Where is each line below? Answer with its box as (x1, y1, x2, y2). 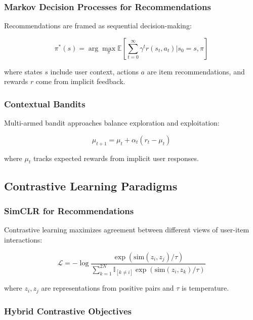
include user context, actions (50, 66, 139, 76)
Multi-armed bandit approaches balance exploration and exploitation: (4, 117, 220, 128)
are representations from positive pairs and (41, 283, 174, 293)
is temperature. (182, 283, 229, 293)
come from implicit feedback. (35, 76, 125, 87)
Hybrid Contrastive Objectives (4, 304, 132, 317)
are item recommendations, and (147, 66, 245, 76)
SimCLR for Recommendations (4, 205, 134, 217)
